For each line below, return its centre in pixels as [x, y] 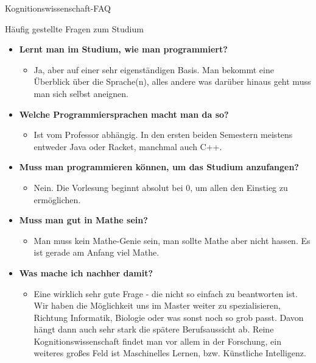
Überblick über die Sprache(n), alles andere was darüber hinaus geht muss [172, 81]
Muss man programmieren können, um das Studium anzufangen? [159, 167]
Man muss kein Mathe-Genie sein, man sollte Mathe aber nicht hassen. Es [172, 240]
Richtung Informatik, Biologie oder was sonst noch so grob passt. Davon [169, 317]
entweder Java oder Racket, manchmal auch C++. [128, 146]
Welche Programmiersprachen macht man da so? [124, 114]
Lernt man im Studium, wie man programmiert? [123, 49]
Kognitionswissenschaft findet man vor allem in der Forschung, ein [157, 341]
